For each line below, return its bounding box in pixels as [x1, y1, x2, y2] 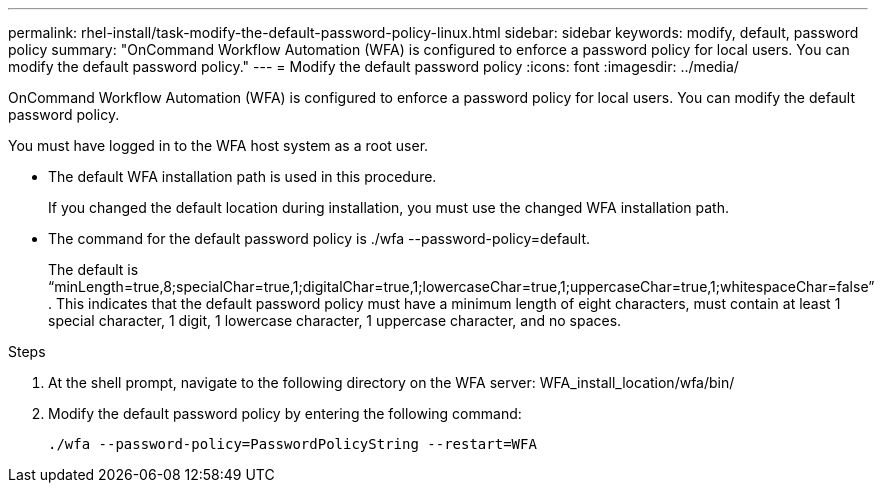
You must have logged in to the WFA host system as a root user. [8, 137, 429, 154]
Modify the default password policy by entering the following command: [48, 405, 522, 422]
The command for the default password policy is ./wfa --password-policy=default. [48, 230, 591, 247]
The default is [48, 261, 139, 278]
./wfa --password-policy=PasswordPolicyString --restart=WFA [48, 436, 537, 452]
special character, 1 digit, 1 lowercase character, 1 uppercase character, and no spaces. [48, 312, 622, 329]
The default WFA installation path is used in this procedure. [48, 168, 437, 185]
